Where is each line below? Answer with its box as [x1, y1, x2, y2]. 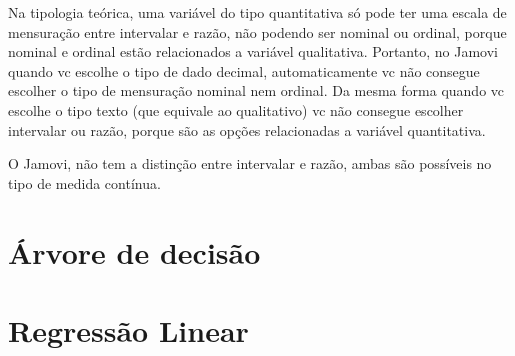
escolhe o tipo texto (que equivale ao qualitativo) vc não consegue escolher [8, 99, 464, 120]
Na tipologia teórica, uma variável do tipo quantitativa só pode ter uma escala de [8, 2, 507, 22]
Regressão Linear [8, 309, 249, 350]
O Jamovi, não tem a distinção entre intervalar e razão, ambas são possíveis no [8, 153, 492, 174]
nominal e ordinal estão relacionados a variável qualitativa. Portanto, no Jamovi [8, 41, 498, 62]
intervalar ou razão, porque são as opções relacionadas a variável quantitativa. [8, 119, 486, 140]
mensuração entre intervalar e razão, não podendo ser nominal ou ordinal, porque [8, 21, 507, 42]
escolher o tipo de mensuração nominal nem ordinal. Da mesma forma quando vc [8, 80, 505, 101]
